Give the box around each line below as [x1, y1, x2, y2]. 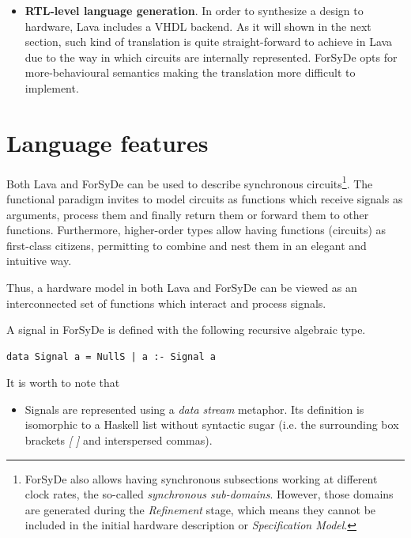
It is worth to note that [6, 374, 120, 391]
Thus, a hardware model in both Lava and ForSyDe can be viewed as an [6, 278, 357, 295]
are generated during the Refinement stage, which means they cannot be [25, 501, 376, 517]
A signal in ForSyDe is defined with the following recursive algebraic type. [6, 321, 366, 338]
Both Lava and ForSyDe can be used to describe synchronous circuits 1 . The [6, 172, 373, 191]
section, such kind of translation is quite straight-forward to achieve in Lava [25, 33, 393, 50]
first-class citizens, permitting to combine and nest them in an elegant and [6, 237, 367, 253]
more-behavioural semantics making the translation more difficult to [25, 64, 356, 81]
